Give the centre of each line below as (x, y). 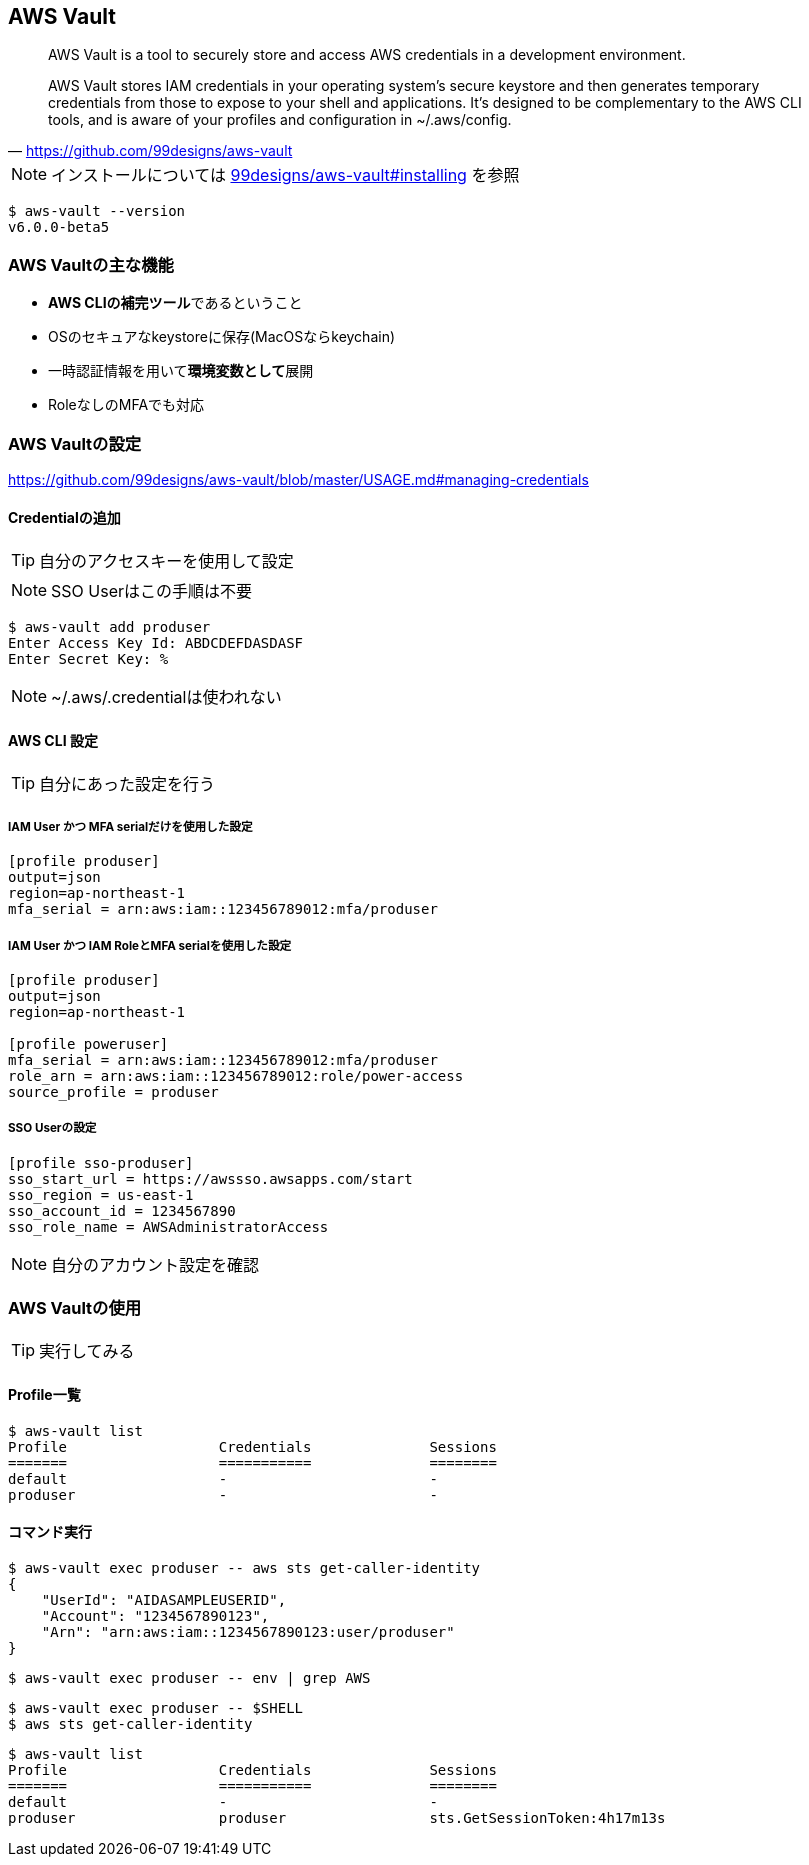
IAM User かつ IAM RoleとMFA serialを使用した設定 (150, 945)
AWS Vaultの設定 (75, 443)
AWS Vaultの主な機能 (91, 264)
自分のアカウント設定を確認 (155, 1264)
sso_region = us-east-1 (101, 1194)
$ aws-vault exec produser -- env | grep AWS (189, 1677)
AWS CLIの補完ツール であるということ (175, 303)
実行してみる (87, 1351)
